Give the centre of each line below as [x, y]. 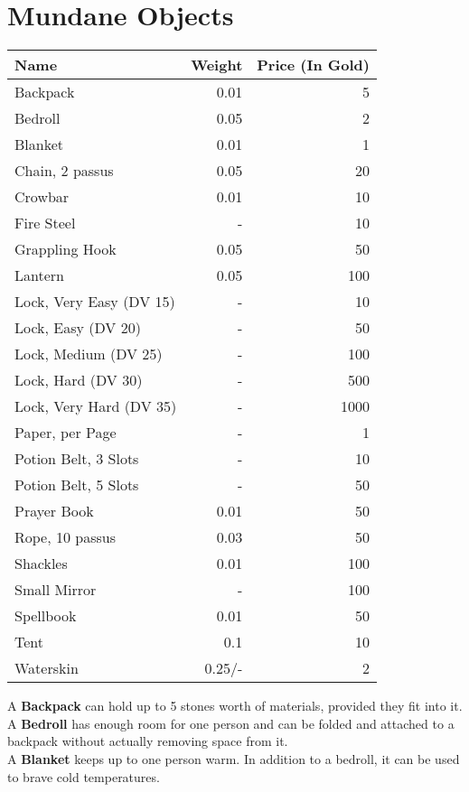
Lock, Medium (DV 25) [89, 354]
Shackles [41, 564]
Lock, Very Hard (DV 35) [96, 406]
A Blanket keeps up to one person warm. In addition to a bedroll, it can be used [234, 758]
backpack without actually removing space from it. [148, 741]
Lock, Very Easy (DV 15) [95, 302]
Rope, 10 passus [66, 537]
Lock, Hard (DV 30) [79, 380]
